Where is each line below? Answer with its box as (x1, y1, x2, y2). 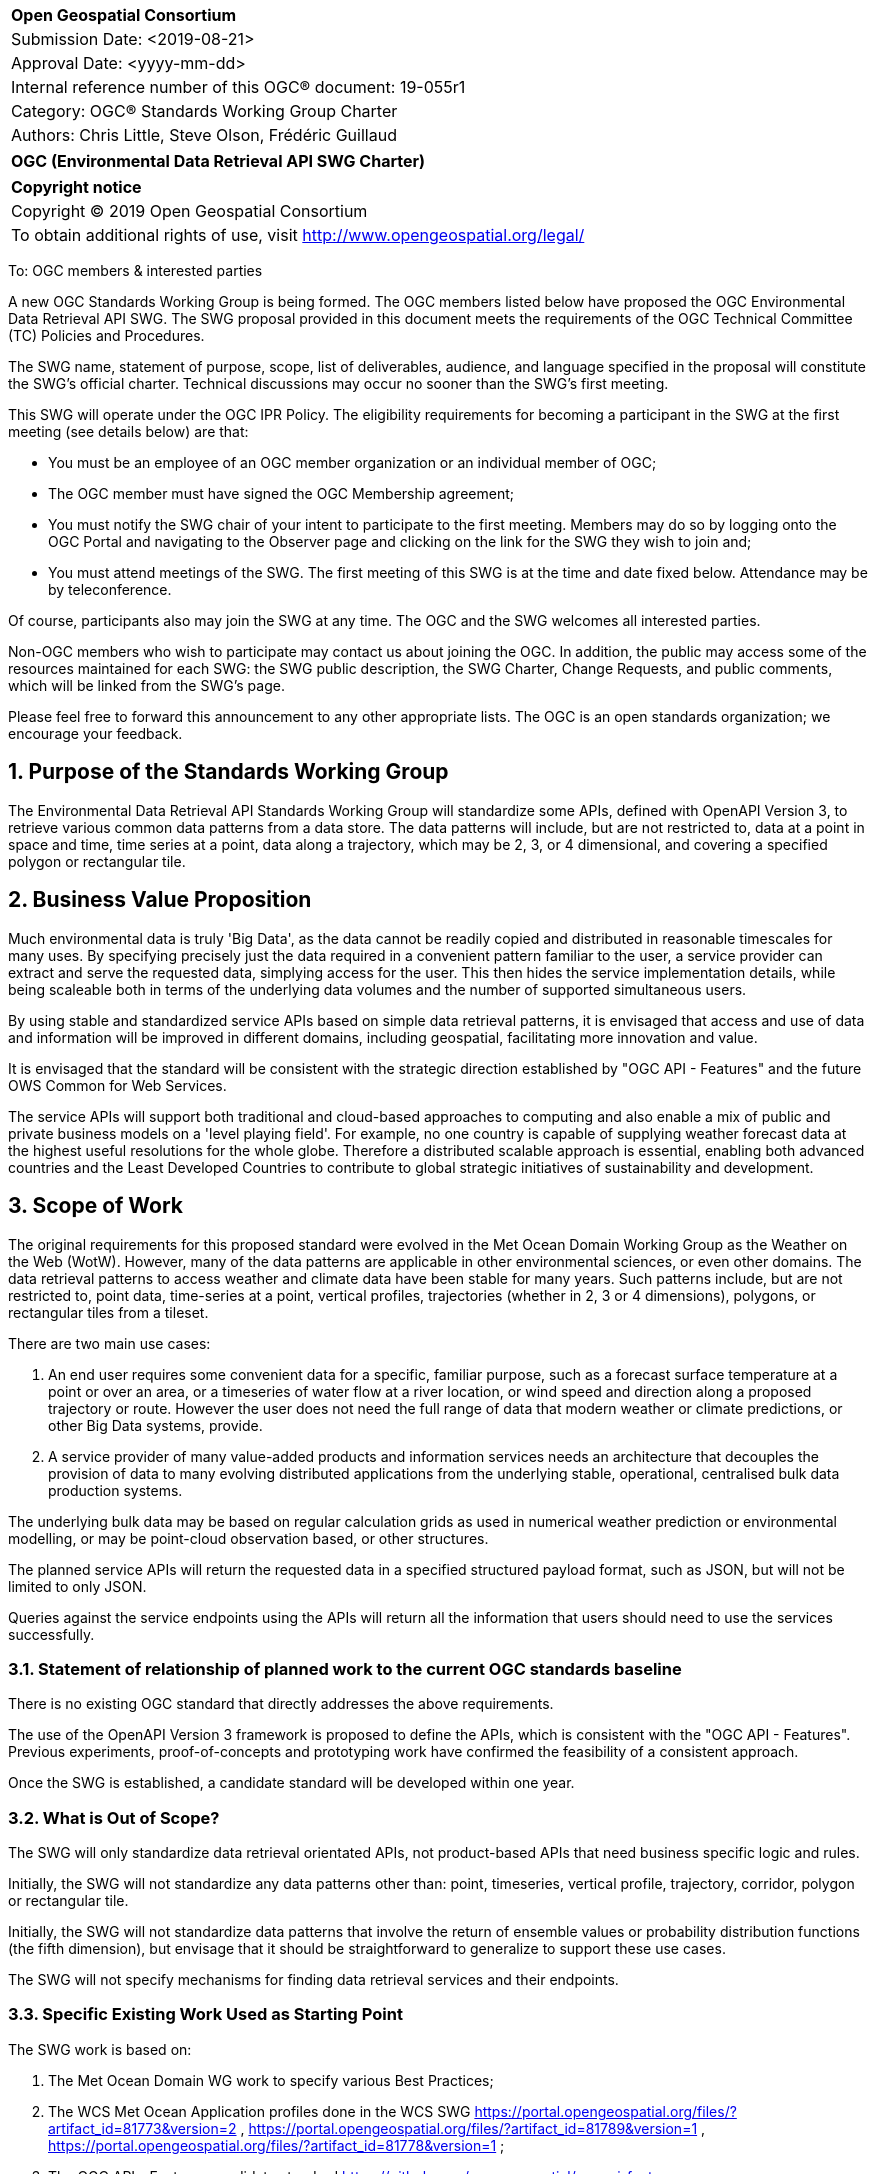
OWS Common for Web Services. (8, 1076, 227, 1094)
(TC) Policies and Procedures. (8, 327, 205, 344)
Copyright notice (11, 177, 142, 197)
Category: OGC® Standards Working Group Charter (11, 101, 398, 121)
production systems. (48, 1481, 183, 1499)
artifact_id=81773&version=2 (48, 2119, 237, 2137)
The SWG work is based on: (8, 2040, 192, 2058)
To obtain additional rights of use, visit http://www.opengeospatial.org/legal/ (11, 225, 585, 245)
